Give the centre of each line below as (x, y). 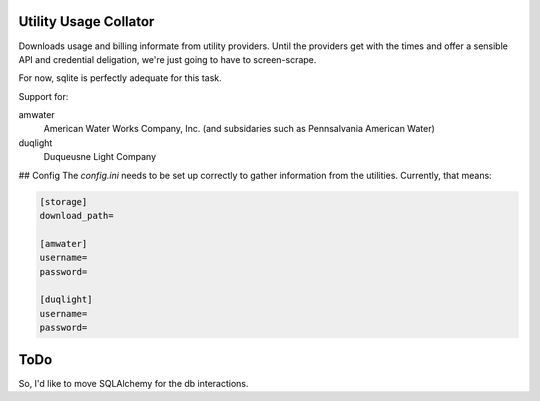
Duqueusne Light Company (100, 157)
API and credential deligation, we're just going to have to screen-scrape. (167, 59)
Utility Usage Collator (86, 21)
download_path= (76, 216)
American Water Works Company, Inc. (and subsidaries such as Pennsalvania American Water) (239, 129)
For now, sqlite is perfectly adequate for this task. (120, 78)
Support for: (43, 96)
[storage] (63, 201)
